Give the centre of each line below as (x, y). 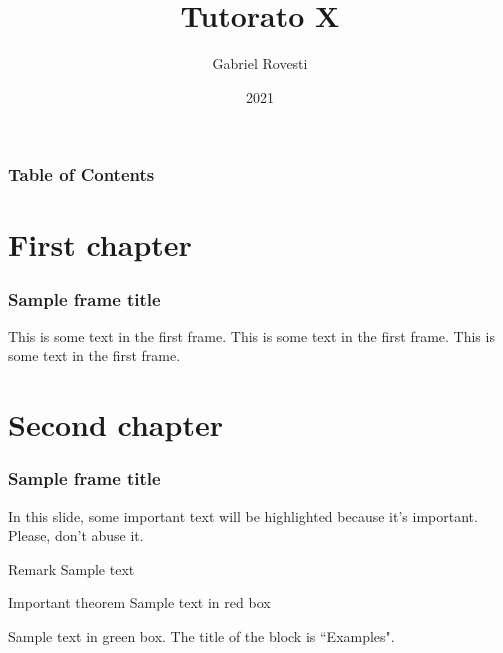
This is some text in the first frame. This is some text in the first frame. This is (251, 335)
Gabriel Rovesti (260, 63)
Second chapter (115, 424)
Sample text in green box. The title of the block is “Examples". (201, 635)
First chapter (100, 244)
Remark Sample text (71, 568)
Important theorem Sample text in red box (139, 602)
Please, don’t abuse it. (76, 535)
